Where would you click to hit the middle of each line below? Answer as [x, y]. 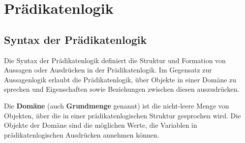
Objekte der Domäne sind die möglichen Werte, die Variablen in [101, 125]
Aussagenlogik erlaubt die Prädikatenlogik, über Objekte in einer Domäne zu [120, 79]
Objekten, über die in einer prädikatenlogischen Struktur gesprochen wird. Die [122, 115]
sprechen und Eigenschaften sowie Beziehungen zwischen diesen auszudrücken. [122, 89]
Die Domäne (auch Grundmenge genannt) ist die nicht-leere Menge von [117, 105]
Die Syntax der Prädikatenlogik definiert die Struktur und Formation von [115, 60]
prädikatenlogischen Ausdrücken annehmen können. [82, 134]
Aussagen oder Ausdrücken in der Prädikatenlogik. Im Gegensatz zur [108, 70]
